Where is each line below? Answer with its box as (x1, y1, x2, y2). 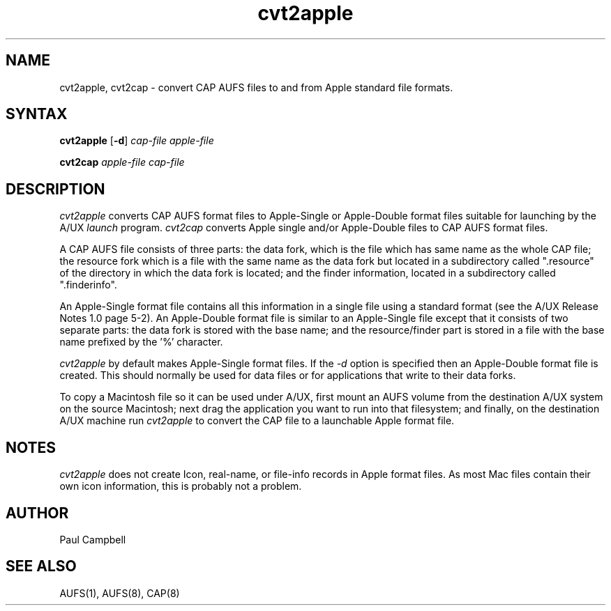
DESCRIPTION (6, 180, 105, 198)
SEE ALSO (6, 557, 77, 575)
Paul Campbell (59, 533, 126, 546)
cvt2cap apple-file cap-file (59, 156, 185, 169)
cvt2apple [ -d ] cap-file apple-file (59, 134, 214, 147)
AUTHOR (6, 504, 69, 522)
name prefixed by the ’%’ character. (59, 336, 223, 348)
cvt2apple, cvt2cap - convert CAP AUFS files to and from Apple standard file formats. (59, 81, 453, 93)
